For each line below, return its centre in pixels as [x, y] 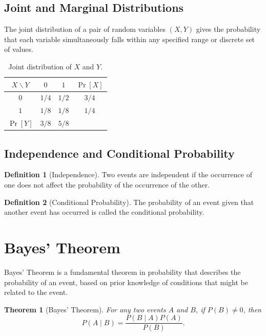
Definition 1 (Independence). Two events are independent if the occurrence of [128, 174]
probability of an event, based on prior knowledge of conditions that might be [126, 282]
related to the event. [36, 292]
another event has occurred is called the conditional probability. [104, 212]
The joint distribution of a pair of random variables [85, 29]
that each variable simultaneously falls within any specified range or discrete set [130, 39]
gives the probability [228, 29]
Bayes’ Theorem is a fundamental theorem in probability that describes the [122, 272]
